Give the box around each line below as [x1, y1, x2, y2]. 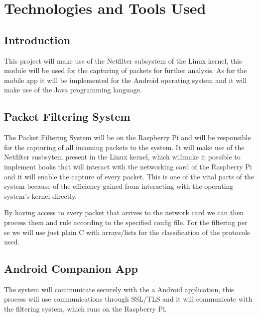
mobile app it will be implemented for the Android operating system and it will [4, 75, 247, 85]
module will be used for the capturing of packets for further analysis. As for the [4, 65, 247, 76]
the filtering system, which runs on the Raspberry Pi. [4, 304, 167, 314]
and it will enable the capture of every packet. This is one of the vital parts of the [4, 171, 254, 181]
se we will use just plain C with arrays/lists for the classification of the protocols [4, 227, 250, 237]
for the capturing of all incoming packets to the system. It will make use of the [4, 142, 245, 152]
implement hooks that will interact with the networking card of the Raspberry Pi [4, 161, 252, 171]
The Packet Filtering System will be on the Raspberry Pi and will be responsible [4, 132, 251, 143]
